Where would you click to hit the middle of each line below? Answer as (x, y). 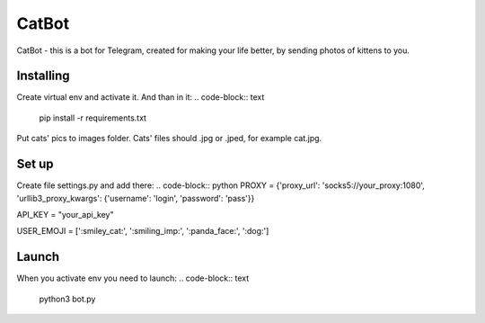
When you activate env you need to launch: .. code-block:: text (133, 278)
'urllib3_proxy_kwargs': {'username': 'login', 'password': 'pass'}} (136, 198)
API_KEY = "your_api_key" (65, 214)
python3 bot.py (67, 299)
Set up (35, 164)
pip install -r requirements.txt (93, 118)
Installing (44, 76)
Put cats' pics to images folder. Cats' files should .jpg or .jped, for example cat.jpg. (169, 139)
